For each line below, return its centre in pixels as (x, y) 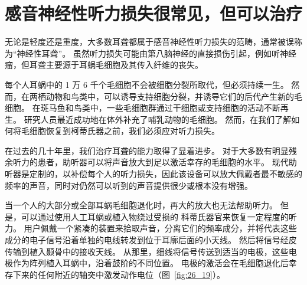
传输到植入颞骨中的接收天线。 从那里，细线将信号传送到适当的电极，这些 (147, 251)
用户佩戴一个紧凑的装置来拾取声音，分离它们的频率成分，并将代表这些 (160, 228)
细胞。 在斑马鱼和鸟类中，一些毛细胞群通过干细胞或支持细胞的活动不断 (143, 108)
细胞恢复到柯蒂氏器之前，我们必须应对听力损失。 (124, 131)
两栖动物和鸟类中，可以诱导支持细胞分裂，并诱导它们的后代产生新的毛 (166, 96)
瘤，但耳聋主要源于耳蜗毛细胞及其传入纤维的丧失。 (104, 65)
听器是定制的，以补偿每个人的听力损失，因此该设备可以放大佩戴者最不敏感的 (153, 174)
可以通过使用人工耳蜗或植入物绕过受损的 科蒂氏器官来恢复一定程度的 (155, 216)
